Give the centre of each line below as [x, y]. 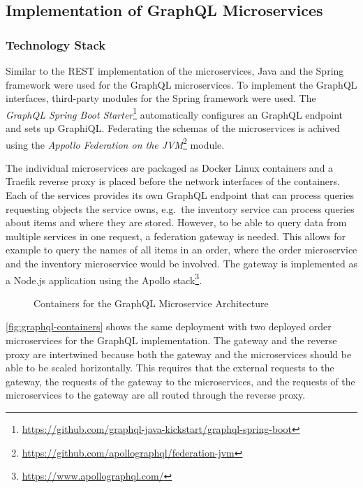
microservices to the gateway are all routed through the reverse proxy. [156, 395]
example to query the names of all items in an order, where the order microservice [181, 250]
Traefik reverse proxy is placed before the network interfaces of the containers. [173, 181]
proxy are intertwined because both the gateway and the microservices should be [179, 354]
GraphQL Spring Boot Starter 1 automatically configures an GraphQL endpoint [174, 113]
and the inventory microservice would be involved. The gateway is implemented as [181, 264]
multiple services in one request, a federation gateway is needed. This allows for [176, 236]
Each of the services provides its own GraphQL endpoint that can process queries [180, 195]
